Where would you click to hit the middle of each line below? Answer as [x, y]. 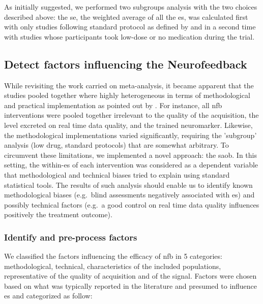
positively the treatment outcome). [58, 214]
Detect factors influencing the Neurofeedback [126, 64]
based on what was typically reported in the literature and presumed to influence [131, 285]
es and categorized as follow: [48, 296]
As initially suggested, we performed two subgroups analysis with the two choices [131, 7]
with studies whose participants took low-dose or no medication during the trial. [129, 36]
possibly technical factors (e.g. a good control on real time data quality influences [132, 204]
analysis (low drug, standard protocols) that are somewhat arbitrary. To [116, 145]
